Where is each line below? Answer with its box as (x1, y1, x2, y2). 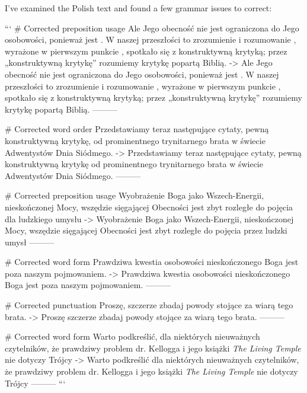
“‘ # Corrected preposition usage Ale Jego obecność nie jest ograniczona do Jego (5, 21, 299, 34)
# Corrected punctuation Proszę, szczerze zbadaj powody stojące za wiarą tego (5, 299, 293, 311)
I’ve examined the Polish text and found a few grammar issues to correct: (5, 2, 272, 14)
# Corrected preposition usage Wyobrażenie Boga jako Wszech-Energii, (5, 189, 264, 202)
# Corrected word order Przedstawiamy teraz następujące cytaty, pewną (5, 123, 269, 135)
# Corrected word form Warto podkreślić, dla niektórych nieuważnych (5, 330, 260, 343)
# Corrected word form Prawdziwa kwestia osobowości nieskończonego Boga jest (5, 255, 299, 268)
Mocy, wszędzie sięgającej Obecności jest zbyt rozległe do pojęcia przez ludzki (5, 224, 287, 237)
